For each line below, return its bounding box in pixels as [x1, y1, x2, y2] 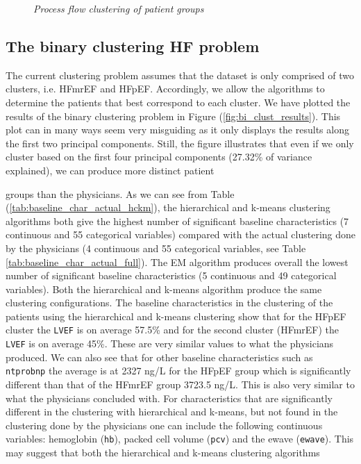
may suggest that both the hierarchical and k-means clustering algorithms [6, 445, 320, 460]
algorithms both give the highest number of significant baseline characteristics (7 [6, 213, 349, 228]
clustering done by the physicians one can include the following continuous [6, 417, 323, 432]
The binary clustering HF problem [6, 35, 260, 56]
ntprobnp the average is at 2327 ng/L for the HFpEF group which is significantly [6, 363, 351, 378]
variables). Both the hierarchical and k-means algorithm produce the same [6, 281, 322, 296]
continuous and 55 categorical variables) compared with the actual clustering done [6, 227, 355, 242]
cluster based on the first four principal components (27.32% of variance [6, 149, 312, 164]
